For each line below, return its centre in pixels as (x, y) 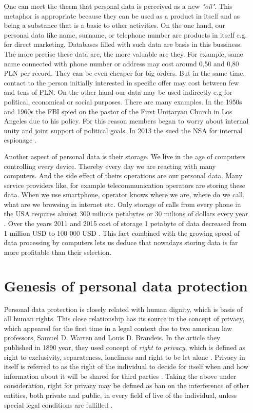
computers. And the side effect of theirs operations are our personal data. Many (123, 176)
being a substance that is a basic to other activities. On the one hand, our (115, 25)
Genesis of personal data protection (126, 285)
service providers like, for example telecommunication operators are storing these (125, 185)
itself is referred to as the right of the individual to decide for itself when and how (126, 366)
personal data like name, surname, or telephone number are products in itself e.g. (126, 34)
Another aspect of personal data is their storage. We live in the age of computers (125, 156)
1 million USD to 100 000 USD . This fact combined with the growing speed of (122, 233)
